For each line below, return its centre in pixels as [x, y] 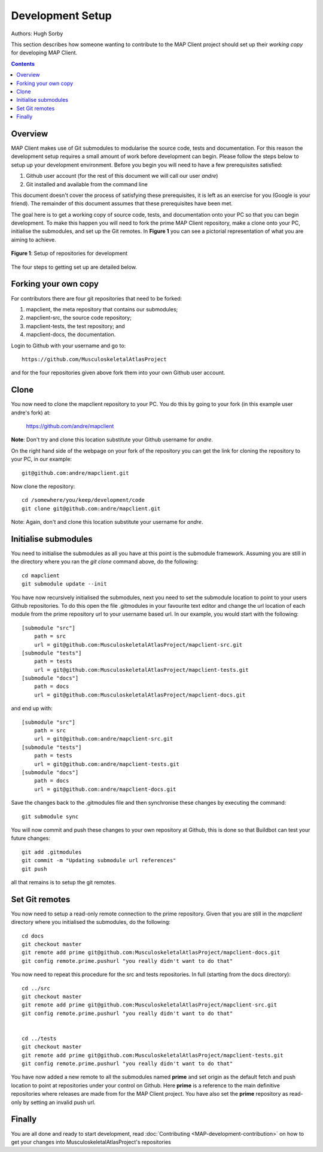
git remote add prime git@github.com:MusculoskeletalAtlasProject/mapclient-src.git [150, 1005]
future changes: [31, 838]
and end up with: [32, 708]
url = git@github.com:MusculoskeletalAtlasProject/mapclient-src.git [138, 645]
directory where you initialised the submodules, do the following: [91, 922]
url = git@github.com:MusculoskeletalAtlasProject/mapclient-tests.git [141, 670]
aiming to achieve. [33, 240]
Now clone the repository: [43, 486]
